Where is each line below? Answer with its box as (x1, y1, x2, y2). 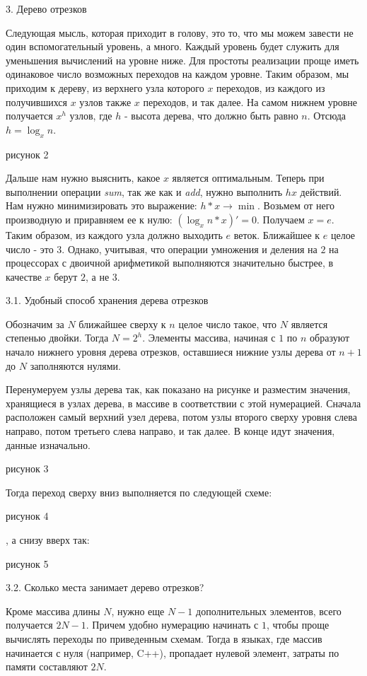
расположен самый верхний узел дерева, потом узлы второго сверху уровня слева (6, 409, 357, 424)
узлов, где (69, 108, 112, 123)
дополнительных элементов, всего (196, 603, 342, 618)
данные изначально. (6, 437, 91, 452)
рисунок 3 (6, 461, 49, 476)
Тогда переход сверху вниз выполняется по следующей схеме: (6, 484, 272, 499)
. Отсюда (307, 108, 346, 123)
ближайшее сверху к (78, 316, 166, 331)
